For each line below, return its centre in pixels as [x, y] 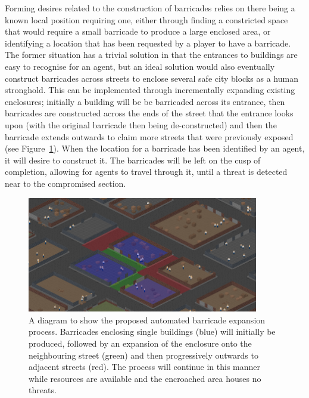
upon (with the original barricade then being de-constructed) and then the [141, 124]
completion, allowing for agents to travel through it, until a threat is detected [146, 172]
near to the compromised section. [65, 183]
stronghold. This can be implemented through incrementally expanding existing [150, 90]
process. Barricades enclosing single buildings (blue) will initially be [152, 331]
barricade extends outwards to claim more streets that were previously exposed [149, 136]
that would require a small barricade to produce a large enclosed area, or [138, 31]
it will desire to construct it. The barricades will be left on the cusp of [133, 160]
